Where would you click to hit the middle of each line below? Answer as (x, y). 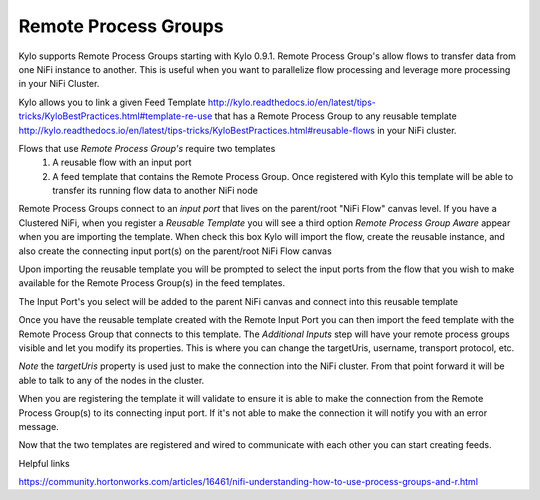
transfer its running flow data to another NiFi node (155, 191)
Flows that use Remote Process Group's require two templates (147, 148)
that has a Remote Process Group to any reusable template (335, 116)
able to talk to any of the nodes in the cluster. (111, 380)
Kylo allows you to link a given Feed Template (112, 102)
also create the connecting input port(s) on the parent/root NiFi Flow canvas (175, 251)
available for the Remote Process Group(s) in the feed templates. (151, 283)
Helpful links (44, 463)
